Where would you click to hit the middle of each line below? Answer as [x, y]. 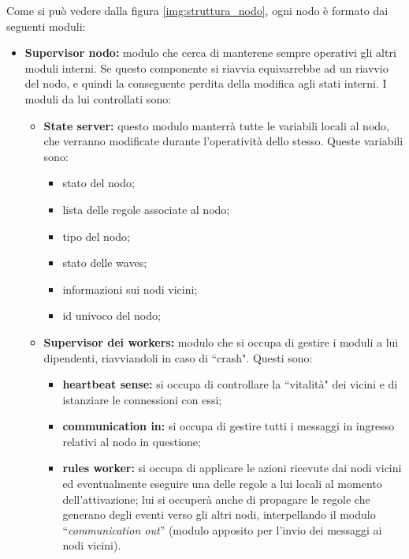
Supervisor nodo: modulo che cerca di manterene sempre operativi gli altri [210, 53]
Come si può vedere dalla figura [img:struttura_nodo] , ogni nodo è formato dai [197, 10]
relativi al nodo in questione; [132, 441]
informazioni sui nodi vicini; [130, 289]
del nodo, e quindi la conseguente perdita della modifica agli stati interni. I [206, 83]
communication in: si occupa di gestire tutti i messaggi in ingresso [229, 426]
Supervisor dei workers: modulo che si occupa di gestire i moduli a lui [221, 341]
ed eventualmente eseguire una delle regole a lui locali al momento [222, 484]
